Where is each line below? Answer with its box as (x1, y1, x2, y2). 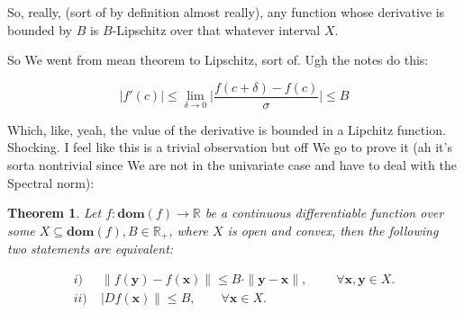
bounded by (7, 20, 72, 39)
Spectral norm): (7, 173, 95, 192)
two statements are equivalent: (7, 239, 174, 258)
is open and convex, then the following (227, 220, 439, 239)
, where (168, 220, 208, 239)
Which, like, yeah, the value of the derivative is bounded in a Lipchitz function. (7, 120, 446, 139)
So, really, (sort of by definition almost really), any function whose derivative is (7, 3, 445, 21)
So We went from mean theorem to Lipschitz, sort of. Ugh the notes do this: (7, 50, 429, 69)
